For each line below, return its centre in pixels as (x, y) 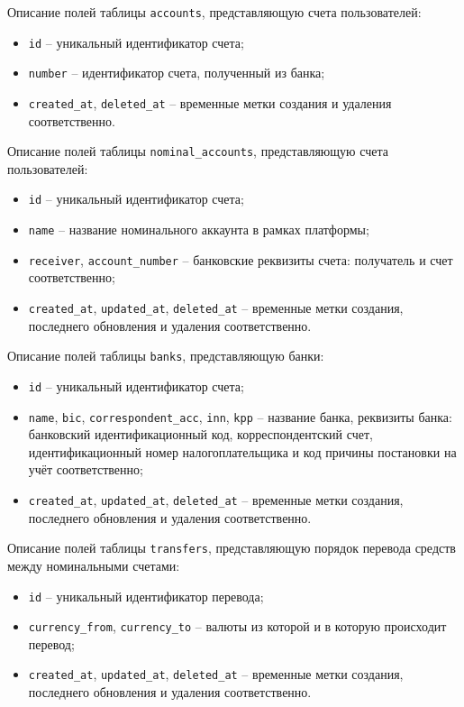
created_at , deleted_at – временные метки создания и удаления (210, 102)
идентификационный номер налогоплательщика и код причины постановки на (242, 451)
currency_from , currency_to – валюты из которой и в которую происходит (237, 626)
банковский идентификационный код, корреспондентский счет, (200, 434)
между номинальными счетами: (94, 565)
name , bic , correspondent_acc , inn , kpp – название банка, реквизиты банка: (240, 416)
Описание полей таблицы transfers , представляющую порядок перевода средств (232, 548)
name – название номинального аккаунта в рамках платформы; (199, 230)
